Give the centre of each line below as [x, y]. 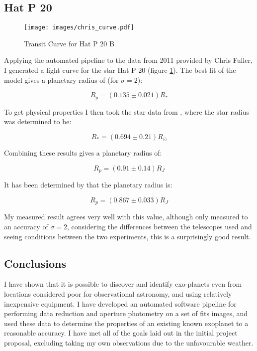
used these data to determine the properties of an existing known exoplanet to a [126, 323]
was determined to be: [38, 121]
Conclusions [35, 263]
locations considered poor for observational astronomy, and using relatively [118, 294]
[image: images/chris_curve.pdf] [79, 28]
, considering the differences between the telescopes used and [160, 227]
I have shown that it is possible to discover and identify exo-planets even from [123, 284]
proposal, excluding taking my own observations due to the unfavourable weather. [129, 342]
